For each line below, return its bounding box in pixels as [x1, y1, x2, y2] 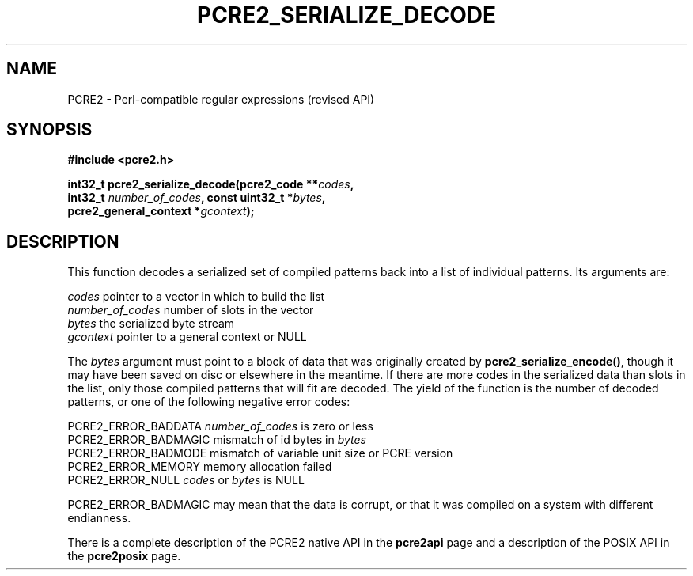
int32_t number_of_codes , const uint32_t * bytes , [67, 191, 326, 205]
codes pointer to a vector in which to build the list [67, 290, 325, 304]
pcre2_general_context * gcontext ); [67, 204, 255, 218]
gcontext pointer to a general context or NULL [67, 330, 307, 344]
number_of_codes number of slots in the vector [67, 303, 314, 317]
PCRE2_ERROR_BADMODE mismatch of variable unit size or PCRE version [67, 446, 453, 460]
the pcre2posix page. [67, 549, 181, 563]
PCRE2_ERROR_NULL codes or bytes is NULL [67, 473, 305, 487]
